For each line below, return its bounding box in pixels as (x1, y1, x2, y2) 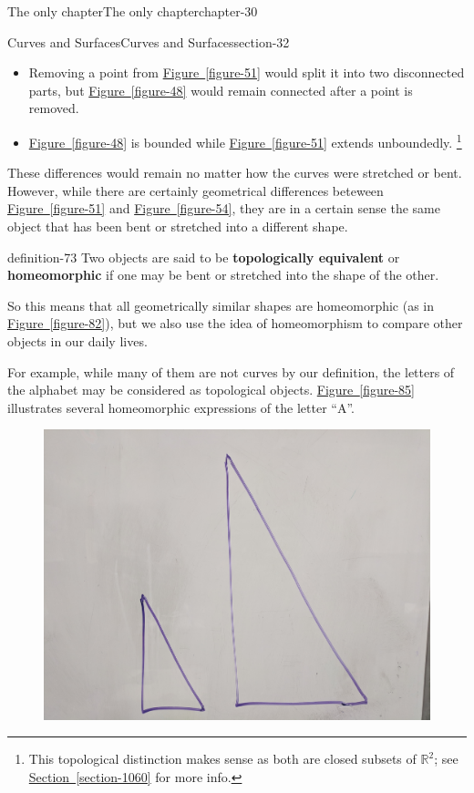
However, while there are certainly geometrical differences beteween (7, 180, 384, 200)
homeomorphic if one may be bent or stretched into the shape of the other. (7, 265, 439, 284)
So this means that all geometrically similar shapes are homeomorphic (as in (7, 295, 435, 314)
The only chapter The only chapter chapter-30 (7, 2, 258, 20)
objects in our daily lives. (7, 331, 148, 350)
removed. (28, 98, 79, 118)
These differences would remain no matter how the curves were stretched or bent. (7, 163, 462, 182)
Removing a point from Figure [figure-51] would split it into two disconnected (28, 63, 465, 82)
